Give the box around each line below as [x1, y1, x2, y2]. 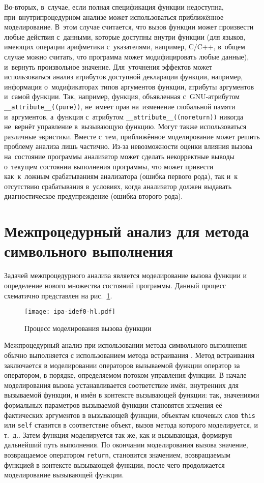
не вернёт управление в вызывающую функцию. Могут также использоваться [4, 121, 247, 132]
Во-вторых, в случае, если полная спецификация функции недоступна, [4, 2, 224, 12]
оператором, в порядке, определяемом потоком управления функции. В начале [4, 370, 247, 380]
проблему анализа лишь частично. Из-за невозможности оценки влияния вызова [4, 141, 252, 152]
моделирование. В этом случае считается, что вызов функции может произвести [4, 21, 254, 32]
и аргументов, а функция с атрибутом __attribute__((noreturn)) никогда [4, 111, 243, 122]
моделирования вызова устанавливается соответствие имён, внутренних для [4, 379, 239, 390]
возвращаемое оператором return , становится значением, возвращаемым [4, 449, 230, 460]
